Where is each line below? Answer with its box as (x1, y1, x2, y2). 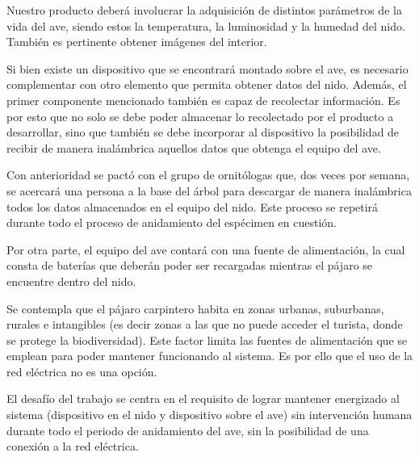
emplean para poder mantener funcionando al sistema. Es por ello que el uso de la (6, 347, 413, 364)
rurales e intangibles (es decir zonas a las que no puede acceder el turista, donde (6, 316, 403, 333)
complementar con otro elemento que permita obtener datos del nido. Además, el (6, 76, 407, 93)
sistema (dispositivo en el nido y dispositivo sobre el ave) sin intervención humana (6, 406, 413, 423)
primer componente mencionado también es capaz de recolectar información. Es (6, 91, 400, 108)
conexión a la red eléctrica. (6, 438, 139, 455)
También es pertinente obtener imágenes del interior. (6, 33, 267, 50)
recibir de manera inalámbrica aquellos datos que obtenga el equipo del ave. (6, 139, 381, 156)
